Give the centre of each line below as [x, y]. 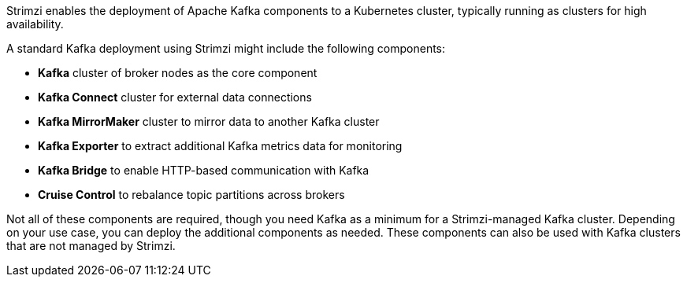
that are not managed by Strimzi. [91, 246]
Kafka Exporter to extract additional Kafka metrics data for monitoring [220, 146]
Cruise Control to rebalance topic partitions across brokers [191, 195]
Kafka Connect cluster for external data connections [175, 97]
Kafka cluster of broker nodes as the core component [178, 73]
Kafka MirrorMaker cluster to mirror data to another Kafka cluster [209, 121]
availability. [35, 24]
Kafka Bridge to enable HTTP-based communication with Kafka [204, 170]
